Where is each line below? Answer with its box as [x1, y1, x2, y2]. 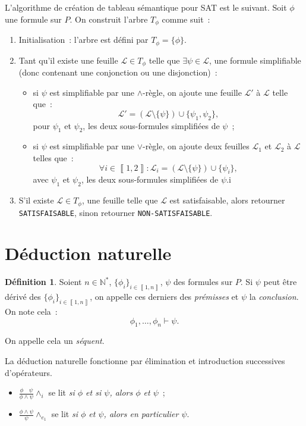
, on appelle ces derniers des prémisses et [90, 290, 239, 303]
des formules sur [173, 275, 233, 288]
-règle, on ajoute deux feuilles [143, 140, 250, 152]
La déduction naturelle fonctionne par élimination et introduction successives [5, 355, 285, 367]
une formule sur [5, 12, 62, 25]
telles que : [33, 151, 74, 164]
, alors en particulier [103, 408, 179, 420]
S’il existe [18, 194, 54, 206]
